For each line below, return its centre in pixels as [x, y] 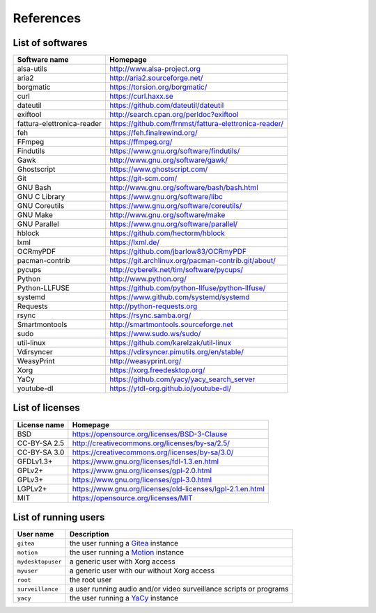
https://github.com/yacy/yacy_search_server [182, 379]
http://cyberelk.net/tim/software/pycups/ [176, 270]
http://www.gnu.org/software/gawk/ [168, 160]
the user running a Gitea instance [124, 543]
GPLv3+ [30, 479]
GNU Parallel [38, 224]
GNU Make [35, 215]
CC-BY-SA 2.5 [41, 443]
